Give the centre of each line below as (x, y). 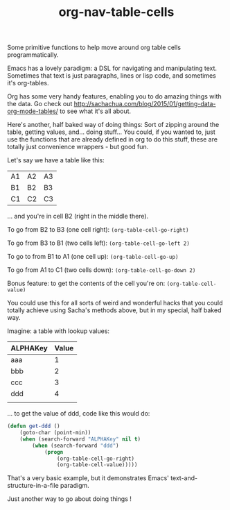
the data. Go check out (40, 104)
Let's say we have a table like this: (56, 160)
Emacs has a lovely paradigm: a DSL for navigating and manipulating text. (112, 68)
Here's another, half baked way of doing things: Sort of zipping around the (113, 125)
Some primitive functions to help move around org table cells (94, 48)
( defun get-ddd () (34, 426)
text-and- (184, 478)
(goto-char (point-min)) (55, 433)
